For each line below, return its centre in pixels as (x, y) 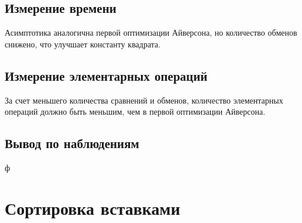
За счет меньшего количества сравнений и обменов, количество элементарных (144, 100)
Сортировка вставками (92, 207)
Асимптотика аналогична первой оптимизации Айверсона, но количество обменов (151, 32)
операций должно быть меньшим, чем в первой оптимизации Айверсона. (135, 111)
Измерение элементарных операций (106, 75)
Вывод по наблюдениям (72, 143)
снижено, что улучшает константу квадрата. (83, 44)
